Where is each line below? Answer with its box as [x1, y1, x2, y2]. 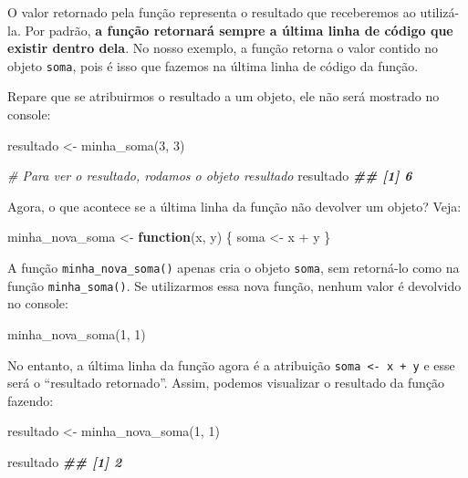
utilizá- [420, 3, 460, 21]
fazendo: [7, 390, 54, 410]
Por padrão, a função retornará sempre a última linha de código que [25, 20, 453, 39]
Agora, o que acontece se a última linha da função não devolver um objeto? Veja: [7, 196, 462, 215]
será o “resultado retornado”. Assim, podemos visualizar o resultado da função [7, 373, 445, 392]
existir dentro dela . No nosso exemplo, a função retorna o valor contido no [7, 38, 439, 57]
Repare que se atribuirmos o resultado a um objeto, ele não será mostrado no [7, 87, 440, 106]
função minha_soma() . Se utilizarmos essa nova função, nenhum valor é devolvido [7, 275, 462, 295]
